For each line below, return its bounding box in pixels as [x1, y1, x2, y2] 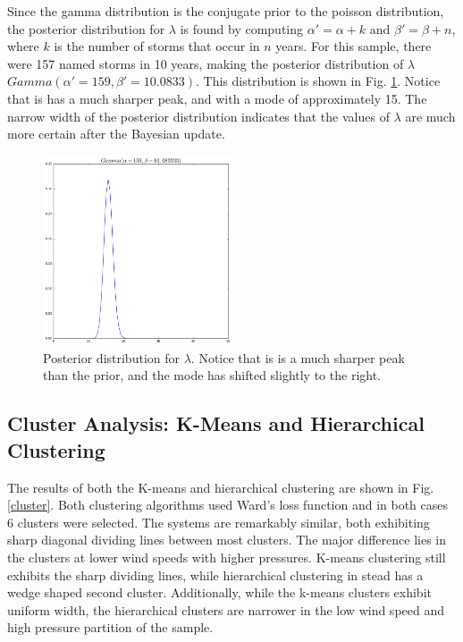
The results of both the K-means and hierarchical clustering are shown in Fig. [7, 477, 434, 496]
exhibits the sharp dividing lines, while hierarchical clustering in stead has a [7, 565, 424, 584]
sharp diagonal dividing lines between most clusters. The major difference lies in [7, 530, 446, 549]
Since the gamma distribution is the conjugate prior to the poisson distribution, [7, 2, 444, 20]
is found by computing [180, 19, 304, 38]
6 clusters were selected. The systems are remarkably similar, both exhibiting [7, 512, 430, 531]
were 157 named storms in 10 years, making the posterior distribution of [7, 54, 404, 72]
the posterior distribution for [7, 19, 165, 38]
